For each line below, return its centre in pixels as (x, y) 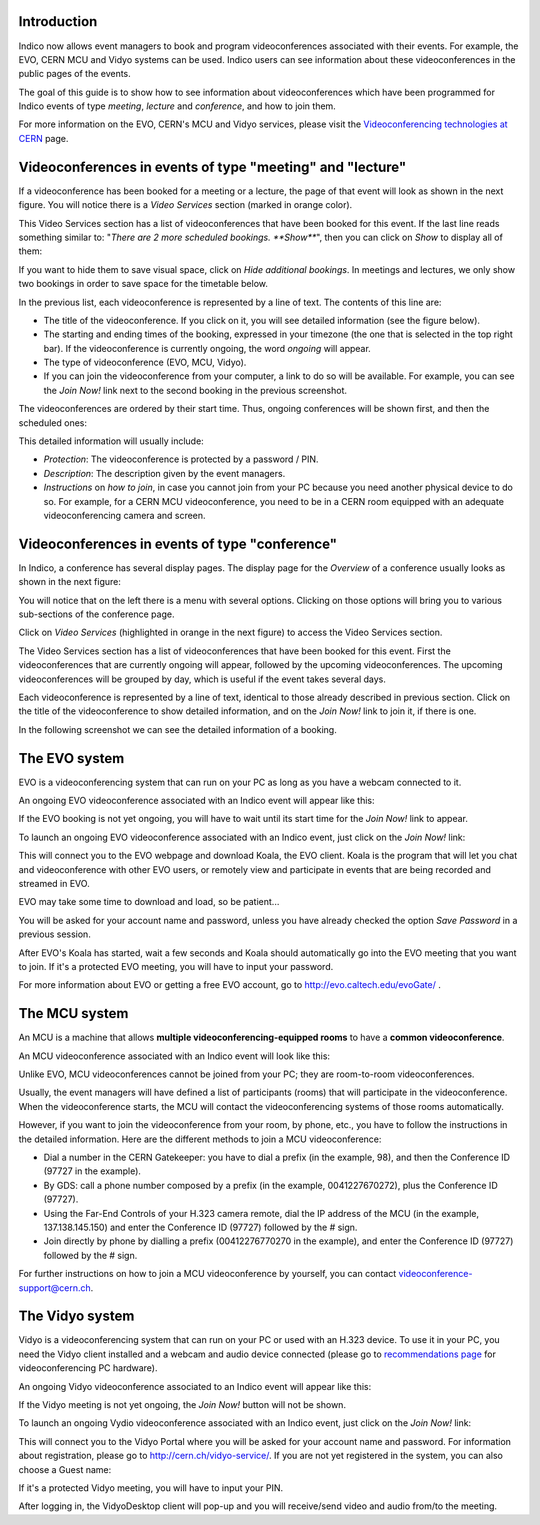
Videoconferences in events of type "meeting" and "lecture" (212, 166)
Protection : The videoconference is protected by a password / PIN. (181, 459)
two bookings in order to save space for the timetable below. (143, 284)
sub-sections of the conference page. (96, 614)
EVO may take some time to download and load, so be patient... (149, 902)
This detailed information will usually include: (111, 441)
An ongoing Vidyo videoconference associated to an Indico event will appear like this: (195, 1386)
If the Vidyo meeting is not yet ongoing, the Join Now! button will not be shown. (182, 1404)
